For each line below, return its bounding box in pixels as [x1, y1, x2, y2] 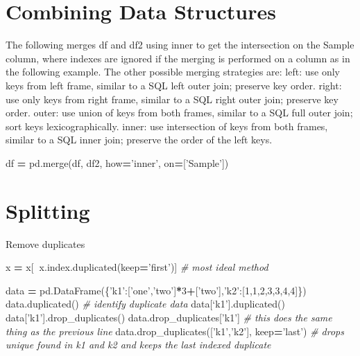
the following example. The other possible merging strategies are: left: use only [6, 64, 340, 79]
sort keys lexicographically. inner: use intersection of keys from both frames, [6, 118, 328, 133]
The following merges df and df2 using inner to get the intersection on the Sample [6, 37, 354, 52]
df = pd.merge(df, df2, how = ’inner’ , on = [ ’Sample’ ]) [6, 155, 229, 170]
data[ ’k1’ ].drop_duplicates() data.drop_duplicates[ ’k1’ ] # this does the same [6, 310, 332, 324]
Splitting [6, 196, 90, 224]
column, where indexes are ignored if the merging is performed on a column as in [6, 51, 350, 65]
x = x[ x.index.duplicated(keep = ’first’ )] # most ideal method [6, 260, 268, 274]
